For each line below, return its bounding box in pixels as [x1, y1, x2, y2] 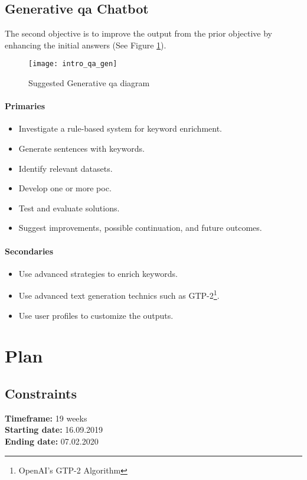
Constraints [5, 384, 77, 402]
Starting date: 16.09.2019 [5, 423, 103, 436]
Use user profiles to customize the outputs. [18, 309, 174, 321]
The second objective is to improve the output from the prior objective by [5, 27, 272, 40]
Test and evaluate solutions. [18, 201, 120, 214]
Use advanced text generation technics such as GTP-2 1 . [18, 288, 220, 302]
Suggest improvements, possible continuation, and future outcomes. [18, 221, 262, 234]
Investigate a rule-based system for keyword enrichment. [18, 122, 222, 135]
